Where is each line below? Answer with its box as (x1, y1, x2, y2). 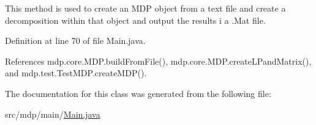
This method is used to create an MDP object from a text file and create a (5, 2, 286, 14)
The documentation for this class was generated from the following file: (5, 87, 271, 99)
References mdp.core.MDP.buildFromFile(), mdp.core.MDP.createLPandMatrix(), (5, 54, 312, 67)
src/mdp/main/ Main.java (5, 107, 100, 120)
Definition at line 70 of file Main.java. (5, 34, 146, 47)
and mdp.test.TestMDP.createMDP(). (5, 66, 147, 79)
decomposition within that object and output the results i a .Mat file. (5, 13, 266, 26)
